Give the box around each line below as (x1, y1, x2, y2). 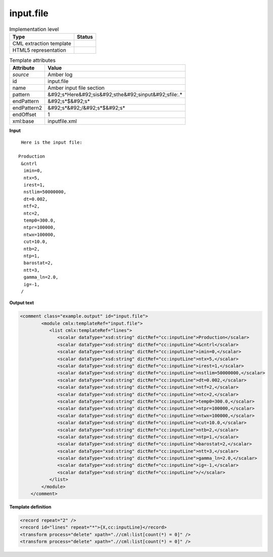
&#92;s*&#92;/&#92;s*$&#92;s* (48, 105, 125, 112)
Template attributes (9, 57, 56, 64)
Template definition (9, 504, 52, 510)
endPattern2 (12, 105, 42, 112)
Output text (9, 300, 34, 306)
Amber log (48, 71, 73, 78)
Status (76, 33, 93, 40)
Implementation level (9, 25, 59, 32)
